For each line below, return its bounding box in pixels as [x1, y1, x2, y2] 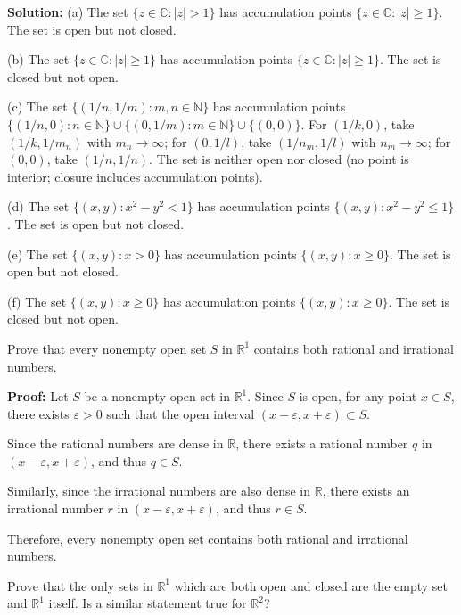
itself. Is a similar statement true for [48, 594, 247, 612]
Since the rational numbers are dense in [7, 434, 224, 453]
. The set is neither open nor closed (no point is [149, 150, 409, 168]
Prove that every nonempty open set [7, 339, 207, 357]
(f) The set [7, 291, 67, 310]
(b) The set [7, 50, 70, 69]
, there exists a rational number [235, 434, 408, 453]
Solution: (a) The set [7, 3, 128, 20]
